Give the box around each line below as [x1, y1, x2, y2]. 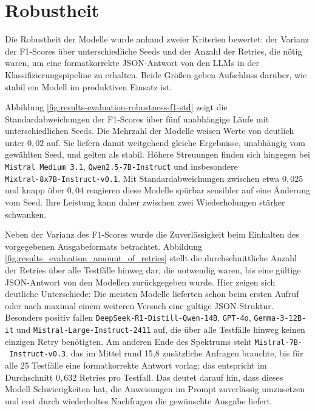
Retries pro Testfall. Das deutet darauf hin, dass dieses [79, 370, 283, 383]
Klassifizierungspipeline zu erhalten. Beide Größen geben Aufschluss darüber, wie [5, 68, 307, 81]
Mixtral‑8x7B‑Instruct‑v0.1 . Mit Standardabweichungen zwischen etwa [5, 172, 280, 184]
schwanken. [5, 207, 47, 220]
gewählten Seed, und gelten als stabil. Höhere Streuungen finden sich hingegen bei [5, 148, 310, 161]
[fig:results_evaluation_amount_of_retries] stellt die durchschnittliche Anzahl [5, 252, 297, 264]
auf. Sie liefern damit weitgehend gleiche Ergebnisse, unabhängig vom [46, 136, 305, 149]
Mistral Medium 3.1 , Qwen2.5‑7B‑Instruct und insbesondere [5, 160, 238, 173]
